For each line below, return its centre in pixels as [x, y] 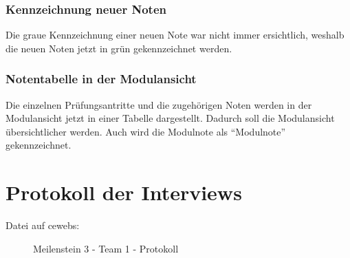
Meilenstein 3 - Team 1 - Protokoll [106, 248]
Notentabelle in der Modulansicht [101, 79]
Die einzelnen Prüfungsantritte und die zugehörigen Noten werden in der [159, 104]
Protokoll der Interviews [124, 192]
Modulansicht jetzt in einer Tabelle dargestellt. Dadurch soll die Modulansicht [170, 118]
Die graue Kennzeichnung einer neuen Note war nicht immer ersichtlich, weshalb [175, 35]
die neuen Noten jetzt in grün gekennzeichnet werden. [119, 48]
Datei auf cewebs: [43, 225]
